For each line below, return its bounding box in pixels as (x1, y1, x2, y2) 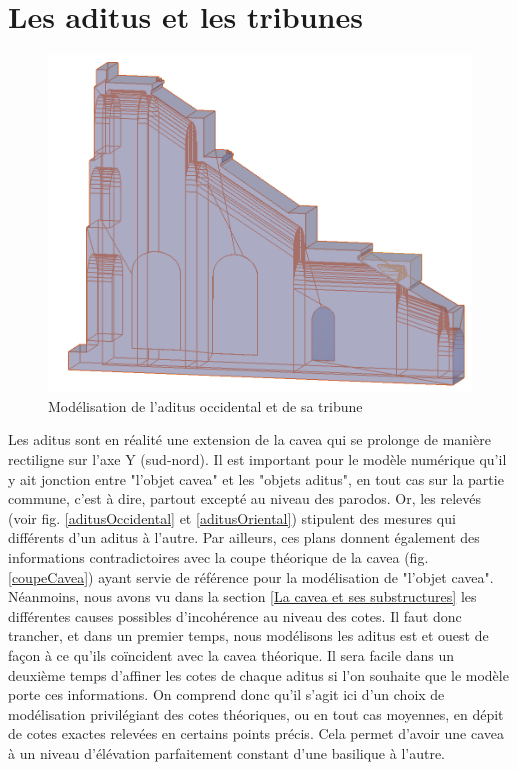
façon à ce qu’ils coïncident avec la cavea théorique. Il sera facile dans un (8, 644, 454, 665)
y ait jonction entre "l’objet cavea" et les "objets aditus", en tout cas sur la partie (8, 468, 504, 489)
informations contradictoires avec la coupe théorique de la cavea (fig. (8, 547, 429, 567)
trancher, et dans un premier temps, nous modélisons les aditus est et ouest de (8, 625, 489, 646)
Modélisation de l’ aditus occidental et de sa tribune (48, 395, 363, 416)
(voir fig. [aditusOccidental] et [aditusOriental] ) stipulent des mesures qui (8, 507, 456, 528)
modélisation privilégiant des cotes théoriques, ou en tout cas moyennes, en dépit (8, 703, 504, 724)
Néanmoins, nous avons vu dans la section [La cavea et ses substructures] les (8, 586, 477, 607)
